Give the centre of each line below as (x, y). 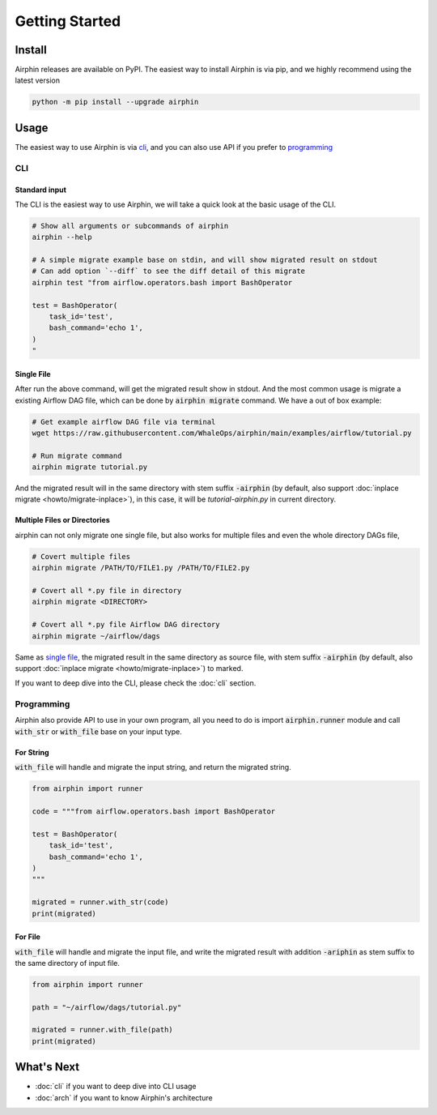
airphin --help (62, 237)
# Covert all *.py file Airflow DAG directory (126, 625)
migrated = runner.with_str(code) (100, 902)
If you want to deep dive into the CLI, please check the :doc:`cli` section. (136, 683)
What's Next (47, 1067)
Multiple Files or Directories (63, 520)
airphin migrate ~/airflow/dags (96, 636)
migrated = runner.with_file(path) (102, 1030)
